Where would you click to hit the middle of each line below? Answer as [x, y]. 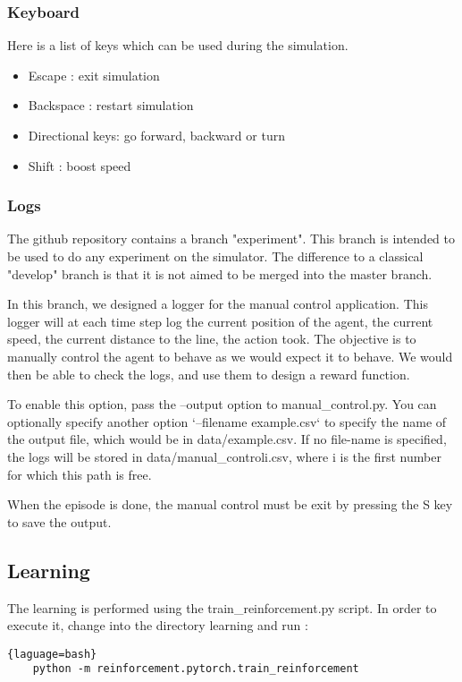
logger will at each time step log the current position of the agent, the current [220, 321]
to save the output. [59, 521]
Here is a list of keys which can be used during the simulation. [178, 45]
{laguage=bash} [52, 654]
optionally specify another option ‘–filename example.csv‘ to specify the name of [227, 421]
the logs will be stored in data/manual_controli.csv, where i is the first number [224, 456]
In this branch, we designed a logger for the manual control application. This [218, 304]
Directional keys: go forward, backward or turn [156, 135]
